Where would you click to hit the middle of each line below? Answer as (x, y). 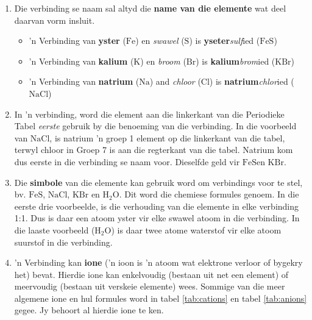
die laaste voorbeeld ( (55, 229)
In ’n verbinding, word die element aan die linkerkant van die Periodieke (149, 114)
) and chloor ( (175, 81)
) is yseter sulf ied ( (225, 41)
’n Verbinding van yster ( (77, 41)
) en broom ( (163, 61)
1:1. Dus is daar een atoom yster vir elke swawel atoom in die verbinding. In (157, 218)
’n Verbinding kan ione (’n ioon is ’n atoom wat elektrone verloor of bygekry (158, 262)
